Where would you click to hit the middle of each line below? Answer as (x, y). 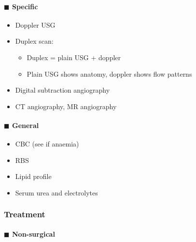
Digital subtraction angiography (63, 90)
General (25, 125)
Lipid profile (33, 176)
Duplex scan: (34, 41)
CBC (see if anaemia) (47, 144)
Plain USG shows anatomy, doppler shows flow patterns (109, 73)
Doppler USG (35, 24)
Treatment (25, 214)
